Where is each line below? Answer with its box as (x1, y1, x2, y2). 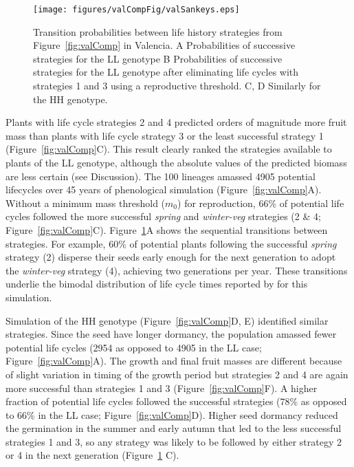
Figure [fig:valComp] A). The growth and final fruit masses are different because (5, 354, 342, 368)
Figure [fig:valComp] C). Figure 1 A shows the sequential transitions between (5, 222, 328, 237)
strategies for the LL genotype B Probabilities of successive (33, 51, 283, 65)
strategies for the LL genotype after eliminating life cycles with (33, 65, 299, 79)
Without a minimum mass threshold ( (5, 195, 166, 210)
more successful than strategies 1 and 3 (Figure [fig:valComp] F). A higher (5, 380, 318, 395)
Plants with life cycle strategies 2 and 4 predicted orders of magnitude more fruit (5, 115, 347, 129)
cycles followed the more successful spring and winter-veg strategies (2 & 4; (5, 209, 321, 224)
